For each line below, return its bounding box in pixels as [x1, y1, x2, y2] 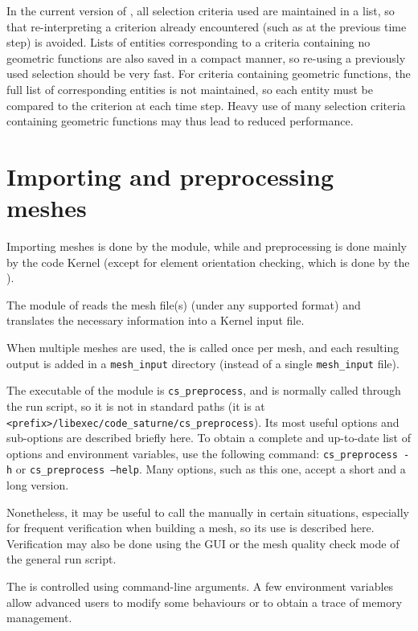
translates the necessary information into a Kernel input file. [6, 312, 305, 329]
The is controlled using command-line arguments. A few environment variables [6, 578, 394, 595]
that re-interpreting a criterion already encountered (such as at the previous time [6, 18, 407, 35]
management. [6, 609, 72, 626]
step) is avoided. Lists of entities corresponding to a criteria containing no [6, 34, 371, 51]
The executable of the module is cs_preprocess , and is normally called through [6, 382, 401, 399]
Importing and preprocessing [6, 159, 334, 192]
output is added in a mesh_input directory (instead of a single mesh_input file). [6, 354, 400, 371]
